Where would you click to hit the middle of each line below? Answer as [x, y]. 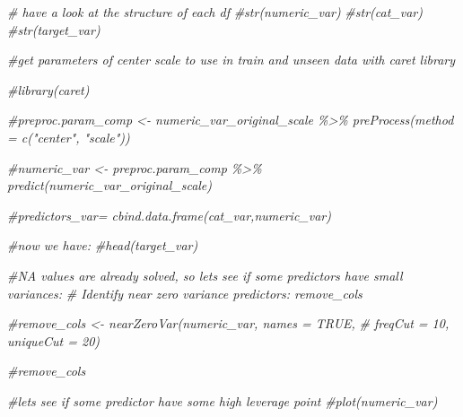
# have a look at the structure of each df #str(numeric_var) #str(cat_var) [215, 12]
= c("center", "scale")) [69, 137]
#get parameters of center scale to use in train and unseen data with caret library [231, 60]
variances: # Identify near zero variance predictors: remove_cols [185, 293]
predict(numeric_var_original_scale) [110, 185]
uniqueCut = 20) [54, 340]
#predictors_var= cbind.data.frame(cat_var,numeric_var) [169, 215]
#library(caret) [48, 89]
